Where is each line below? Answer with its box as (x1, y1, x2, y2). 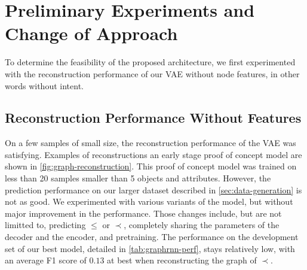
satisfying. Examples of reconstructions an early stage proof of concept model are (5, 148, 302, 160)
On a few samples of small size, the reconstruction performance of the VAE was (5, 136, 296, 149)
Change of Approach (5, 21, 178, 45)
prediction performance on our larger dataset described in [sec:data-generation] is (5, 183, 302, 196)
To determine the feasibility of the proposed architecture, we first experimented (5, 56, 296, 68)
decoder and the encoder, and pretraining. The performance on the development (5, 230, 299, 243)
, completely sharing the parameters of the (124, 219, 280, 231)
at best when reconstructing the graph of (107, 254, 257, 266)
